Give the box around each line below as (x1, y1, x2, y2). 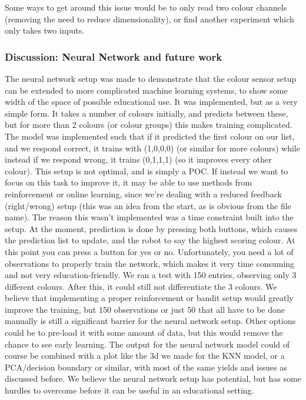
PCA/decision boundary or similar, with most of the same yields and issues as (5, 361, 287, 373)
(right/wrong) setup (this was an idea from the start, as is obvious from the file (5, 199, 291, 211)
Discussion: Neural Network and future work (5, 49, 222, 64)
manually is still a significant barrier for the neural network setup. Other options (5, 315, 296, 327)
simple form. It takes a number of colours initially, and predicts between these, (5, 107, 288, 119)
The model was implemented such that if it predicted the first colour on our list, (5, 130, 295, 142)
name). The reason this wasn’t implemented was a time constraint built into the (5, 211, 294, 223)
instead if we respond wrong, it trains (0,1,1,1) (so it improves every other (5, 153, 272, 166)
